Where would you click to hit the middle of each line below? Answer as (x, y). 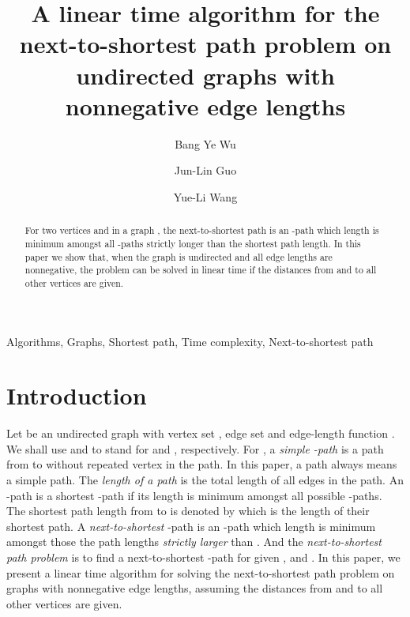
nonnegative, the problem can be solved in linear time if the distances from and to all (201, 270)
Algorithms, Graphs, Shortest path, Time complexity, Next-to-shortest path (190, 341)
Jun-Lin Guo (205, 170)
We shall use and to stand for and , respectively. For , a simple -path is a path (195, 448)
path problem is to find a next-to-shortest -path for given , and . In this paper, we (203, 557)
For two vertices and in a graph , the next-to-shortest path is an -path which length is (202, 230)
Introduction (77, 395)
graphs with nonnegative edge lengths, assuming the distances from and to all (195, 588)
